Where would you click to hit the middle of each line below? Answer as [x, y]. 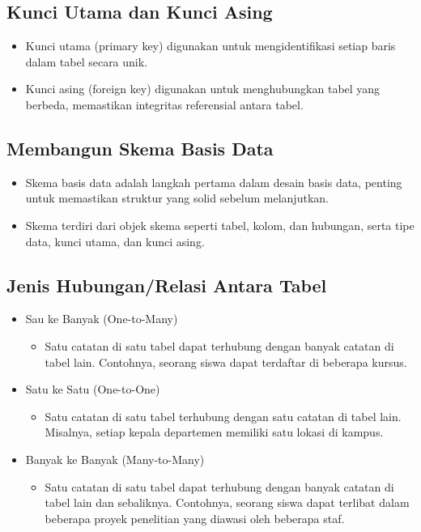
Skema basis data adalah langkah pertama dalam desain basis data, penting [214, 182]
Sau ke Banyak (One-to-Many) [102, 319]
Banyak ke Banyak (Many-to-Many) [115, 459]
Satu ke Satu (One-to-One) [93, 389]
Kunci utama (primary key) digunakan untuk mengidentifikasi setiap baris [210, 46]
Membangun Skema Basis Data [140, 148]
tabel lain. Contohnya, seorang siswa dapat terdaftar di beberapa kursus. [226, 362]
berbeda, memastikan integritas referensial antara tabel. [164, 104]
